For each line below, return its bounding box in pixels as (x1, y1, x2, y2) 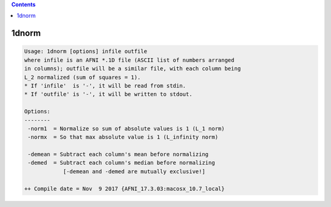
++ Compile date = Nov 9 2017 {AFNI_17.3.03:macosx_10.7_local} (24, 185, 225, 192)
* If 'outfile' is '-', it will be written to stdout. (24, 91, 192, 98)
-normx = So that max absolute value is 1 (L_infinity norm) (28, 134, 219, 141)
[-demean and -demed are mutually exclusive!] (63, 168, 205, 175)
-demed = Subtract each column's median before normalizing (28, 159, 215, 167)
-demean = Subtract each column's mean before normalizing (28, 151, 209, 158)
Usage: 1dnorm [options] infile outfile (24, 48, 147, 55)
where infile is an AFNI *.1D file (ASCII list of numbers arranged (24, 56, 235, 64)
